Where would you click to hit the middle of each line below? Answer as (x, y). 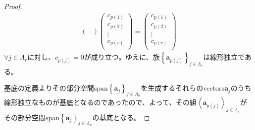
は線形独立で (224, 57)
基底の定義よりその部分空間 (49, 88)
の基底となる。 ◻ (121, 117)
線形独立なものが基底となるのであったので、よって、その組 (101, 102)
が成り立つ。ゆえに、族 (122, 57)
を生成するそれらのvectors (183, 88)
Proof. (13, 6)
